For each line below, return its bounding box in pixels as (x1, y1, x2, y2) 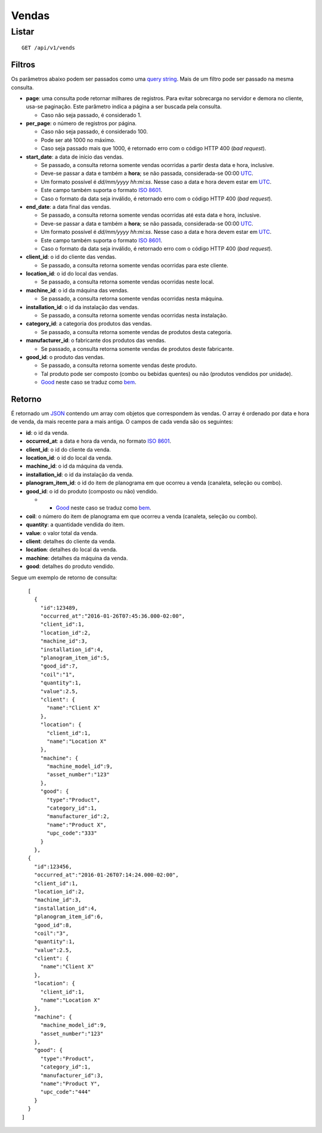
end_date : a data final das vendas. (26, 203, 112, 210)
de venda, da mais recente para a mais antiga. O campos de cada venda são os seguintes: (11, 418, 234, 425)
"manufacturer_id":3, (40, 1072, 104, 1079)
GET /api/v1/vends (21, 45, 76, 51)
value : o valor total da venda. (26, 529, 98, 536)
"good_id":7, (40, 663, 79, 669)
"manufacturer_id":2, (47, 813, 110, 820)
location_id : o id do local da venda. (26, 454, 113, 462)
